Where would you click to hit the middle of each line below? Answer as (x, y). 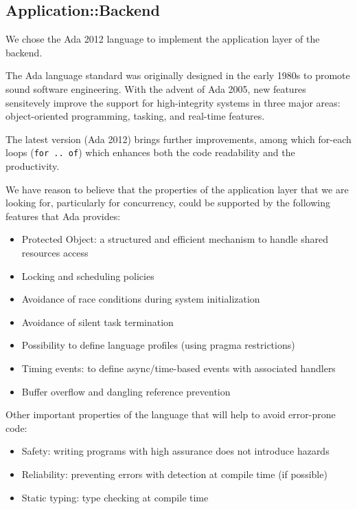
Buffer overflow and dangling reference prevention (126, 391)
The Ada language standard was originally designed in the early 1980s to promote (178, 75)
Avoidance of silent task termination (97, 322)
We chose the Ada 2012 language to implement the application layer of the (163, 39)
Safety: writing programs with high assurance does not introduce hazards (175, 451)
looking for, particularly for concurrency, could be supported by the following (168, 203)
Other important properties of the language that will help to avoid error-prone (171, 414)
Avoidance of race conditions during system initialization (141, 299)
